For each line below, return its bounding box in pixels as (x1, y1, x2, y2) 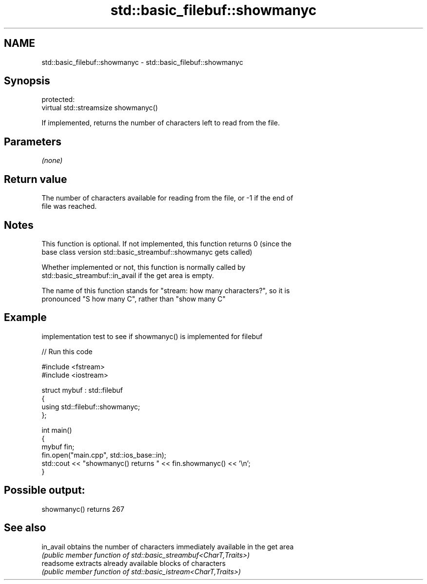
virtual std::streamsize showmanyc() (41, 103, 158, 112)
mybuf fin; (41, 442, 75, 451)
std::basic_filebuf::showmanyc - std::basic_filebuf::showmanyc (41, 58, 243, 66)
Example (4, 311, 47, 324)
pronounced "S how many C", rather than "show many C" (41, 294, 226, 303)
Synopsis (4, 75, 50, 87)
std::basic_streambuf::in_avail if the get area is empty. (41, 271, 214, 280)
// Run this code (41, 347, 93, 356)
